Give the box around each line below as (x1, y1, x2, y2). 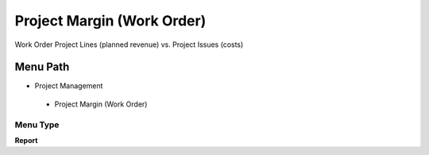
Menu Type (14, 119, 60, 130)
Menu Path (14, 60, 70, 74)
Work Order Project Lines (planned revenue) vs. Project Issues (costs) (14, 40, 244, 49)
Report (14, 135, 38, 145)
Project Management (34, 81, 103, 91)
